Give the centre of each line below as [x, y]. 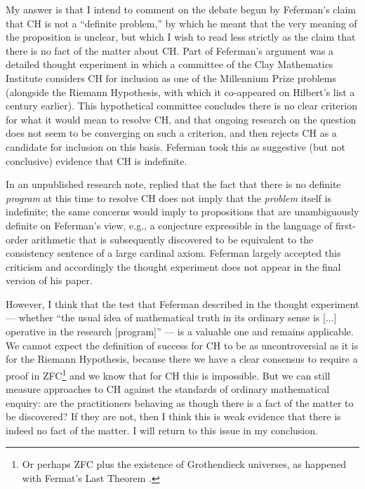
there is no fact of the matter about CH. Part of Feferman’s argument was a [170, 50]
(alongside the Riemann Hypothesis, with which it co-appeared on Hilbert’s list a [180, 92]
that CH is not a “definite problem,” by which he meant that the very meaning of [181, 23]
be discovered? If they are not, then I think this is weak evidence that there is [173, 416]
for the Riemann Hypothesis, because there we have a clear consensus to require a [182, 359]
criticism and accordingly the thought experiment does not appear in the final [173, 266]
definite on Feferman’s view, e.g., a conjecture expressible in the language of [169, 225]
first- [345, 225]
